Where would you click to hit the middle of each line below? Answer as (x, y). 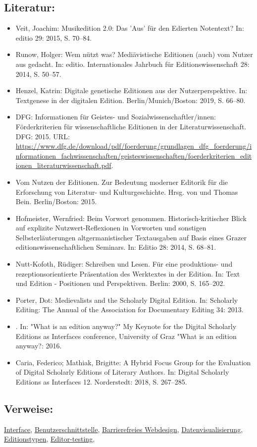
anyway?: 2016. (39, 346)
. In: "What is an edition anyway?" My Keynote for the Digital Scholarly (126, 326)
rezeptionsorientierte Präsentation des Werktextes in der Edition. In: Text (128, 273)
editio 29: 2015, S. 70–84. (54, 37)
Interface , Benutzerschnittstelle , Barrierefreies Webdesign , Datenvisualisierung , (124, 429)
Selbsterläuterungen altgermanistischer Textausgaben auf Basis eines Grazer (131, 237)
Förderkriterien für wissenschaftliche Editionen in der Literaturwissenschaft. (131, 126)
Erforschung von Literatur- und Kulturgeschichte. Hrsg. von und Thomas (127, 192)
